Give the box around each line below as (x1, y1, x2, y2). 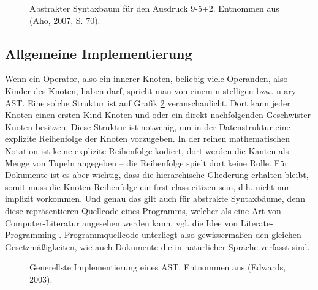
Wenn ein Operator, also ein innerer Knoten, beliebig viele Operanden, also (5, 72, 288, 85)
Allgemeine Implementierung (5, 43, 192, 62)
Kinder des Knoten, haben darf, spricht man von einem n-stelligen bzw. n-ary (5, 84, 297, 97)
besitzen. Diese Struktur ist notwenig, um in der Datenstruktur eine (35, 120, 290, 133)
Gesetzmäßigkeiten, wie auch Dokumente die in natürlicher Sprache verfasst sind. (5, 240, 310, 253)
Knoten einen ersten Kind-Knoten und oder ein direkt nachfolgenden (5, 108, 263, 121)
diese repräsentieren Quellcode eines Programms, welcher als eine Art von (5, 204, 281, 217)
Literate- (240, 216, 273, 229)
